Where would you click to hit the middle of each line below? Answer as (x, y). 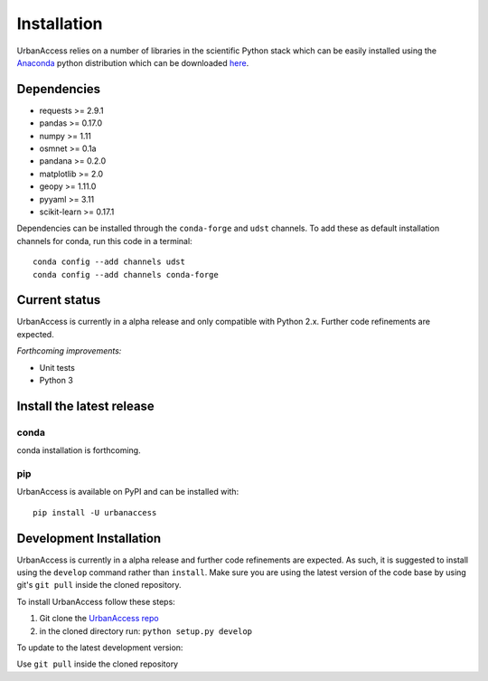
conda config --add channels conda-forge (126, 274)
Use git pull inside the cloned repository (98, 664)
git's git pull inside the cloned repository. (99, 585)
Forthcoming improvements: (69, 351)
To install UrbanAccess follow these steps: (96, 601)
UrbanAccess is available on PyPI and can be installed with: (128, 492)
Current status (59, 300)
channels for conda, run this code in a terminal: (105, 241)
